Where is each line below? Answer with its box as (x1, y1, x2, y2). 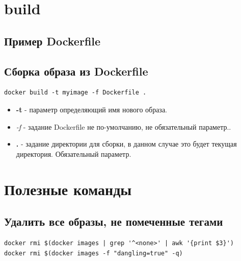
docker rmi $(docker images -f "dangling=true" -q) (4, 249, 183, 257)
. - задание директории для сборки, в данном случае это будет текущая (16, 138, 237, 149)
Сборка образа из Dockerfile (4, 63, 148, 79)
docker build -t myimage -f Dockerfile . (4, 89, 147, 97)
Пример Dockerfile (4, 33, 101, 49)
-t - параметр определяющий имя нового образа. (16, 104, 168, 114)
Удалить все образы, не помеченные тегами (4, 213, 223, 229)
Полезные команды (4, 178, 132, 199)
